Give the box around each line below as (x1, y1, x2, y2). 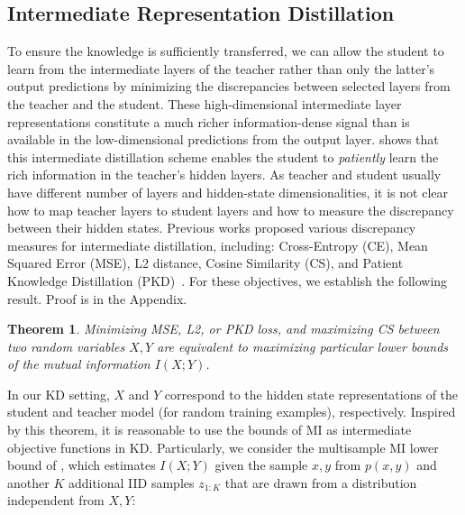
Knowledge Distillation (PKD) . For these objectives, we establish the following (7, 271, 448, 290)
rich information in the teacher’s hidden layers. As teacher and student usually (7, 165, 442, 184)
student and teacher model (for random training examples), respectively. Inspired (7, 402, 456, 421)
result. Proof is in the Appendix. (7, 289, 187, 308)
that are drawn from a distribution (224, 473, 417, 492)
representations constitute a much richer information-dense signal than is (7, 112, 410, 131)
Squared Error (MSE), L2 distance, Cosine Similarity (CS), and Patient (7, 253, 404, 272)
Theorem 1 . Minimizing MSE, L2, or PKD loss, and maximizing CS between (7, 319, 440, 338)
